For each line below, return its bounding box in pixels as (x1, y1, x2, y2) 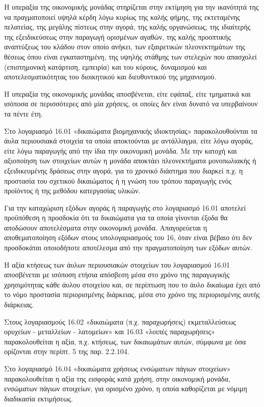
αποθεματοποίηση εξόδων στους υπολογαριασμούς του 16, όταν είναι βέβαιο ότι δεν (4, 232, 252, 243)
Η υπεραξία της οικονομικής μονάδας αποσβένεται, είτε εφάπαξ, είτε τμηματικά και (4, 88, 251, 99)
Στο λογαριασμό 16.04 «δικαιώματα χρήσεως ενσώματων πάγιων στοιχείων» (4, 363, 231, 373)
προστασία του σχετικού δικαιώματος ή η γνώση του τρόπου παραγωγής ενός (4, 175, 232, 186)
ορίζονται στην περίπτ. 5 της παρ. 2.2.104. (4, 346, 129, 357)
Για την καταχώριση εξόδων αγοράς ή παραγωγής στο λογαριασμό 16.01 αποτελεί (4, 202, 246, 213)
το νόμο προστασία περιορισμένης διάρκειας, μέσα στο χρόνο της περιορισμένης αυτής (4, 289, 260, 300)
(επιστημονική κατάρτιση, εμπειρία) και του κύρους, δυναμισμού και (4, 61, 207, 72)
